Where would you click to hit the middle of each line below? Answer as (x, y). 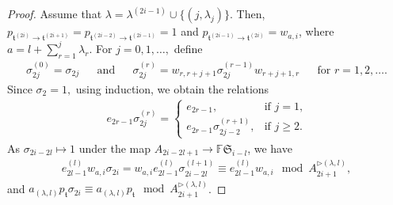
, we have (270, 148)
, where (316, 31)
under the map (115, 148)
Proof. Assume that (55, 14)
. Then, (247, 14)
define (188, 48)
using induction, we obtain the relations (172, 89)
